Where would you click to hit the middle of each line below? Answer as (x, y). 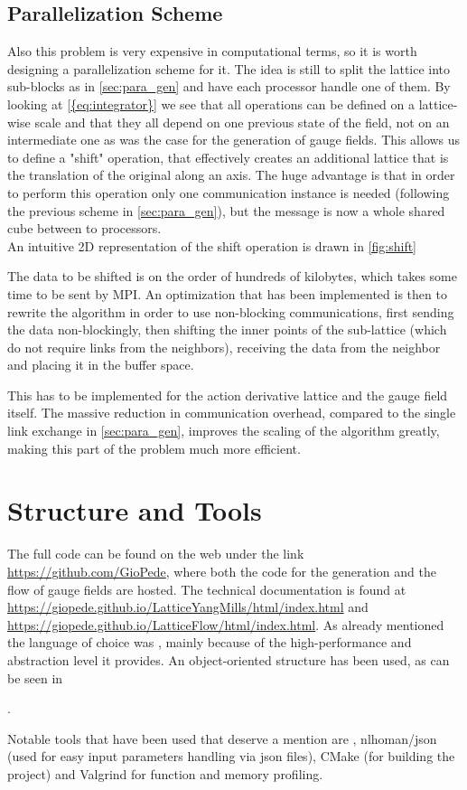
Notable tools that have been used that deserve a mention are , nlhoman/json (222, 738)
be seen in (35, 677)
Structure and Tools (135, 510)
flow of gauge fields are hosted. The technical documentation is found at (207, 589)
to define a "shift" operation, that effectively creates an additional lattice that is (228, 157)
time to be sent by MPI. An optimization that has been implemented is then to (227, 293)
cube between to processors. (84, 228)
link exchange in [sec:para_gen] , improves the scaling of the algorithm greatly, (224, 431)
